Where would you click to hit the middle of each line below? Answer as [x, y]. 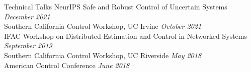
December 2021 [27, 16]
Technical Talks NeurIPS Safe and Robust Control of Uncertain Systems [116, 6]
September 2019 [28, 45]
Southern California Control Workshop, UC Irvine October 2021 [103, 26]
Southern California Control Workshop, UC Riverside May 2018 [103, 55]
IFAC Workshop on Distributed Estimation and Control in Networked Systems [125, 36]
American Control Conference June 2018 [67, 65]
